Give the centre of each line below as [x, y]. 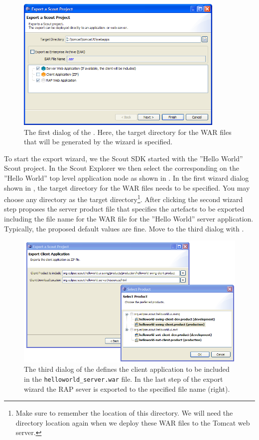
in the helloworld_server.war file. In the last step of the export [124, 379]
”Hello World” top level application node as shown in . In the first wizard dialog [127, 177]
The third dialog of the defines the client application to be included [127, 369]
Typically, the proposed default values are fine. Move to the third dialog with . [124, 228]
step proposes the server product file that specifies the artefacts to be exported [124, 209]
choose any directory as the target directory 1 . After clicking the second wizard [124, 198]
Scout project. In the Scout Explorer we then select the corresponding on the [122, 168]
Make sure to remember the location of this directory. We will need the [124, 413]
